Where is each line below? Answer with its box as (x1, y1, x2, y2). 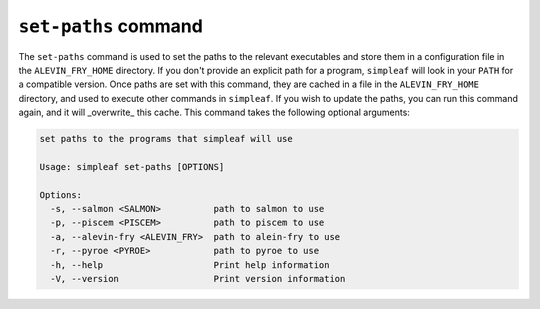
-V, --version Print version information (50, 273, 346, 284)
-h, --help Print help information (50, 259, 330, 270)
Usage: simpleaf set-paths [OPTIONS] (39, 161, 225, 172)
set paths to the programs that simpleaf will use (39, 133, 294, 145)
